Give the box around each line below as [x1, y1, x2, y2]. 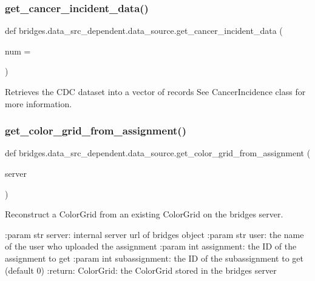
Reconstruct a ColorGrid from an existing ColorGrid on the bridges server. [5, 208, 283, 220]
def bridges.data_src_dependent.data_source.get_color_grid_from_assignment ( [5, 147, 311, 159]
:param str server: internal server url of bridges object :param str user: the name [5, 228, 304, 240]
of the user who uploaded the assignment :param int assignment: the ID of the [5, 240, 297, 253]
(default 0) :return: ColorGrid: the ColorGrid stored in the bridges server [5, 263, 277, 276]
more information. [5, 97, 72, 110]
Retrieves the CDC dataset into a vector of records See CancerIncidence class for [5, 85, 306, 98]
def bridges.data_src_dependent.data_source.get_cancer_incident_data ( [5, 24, 283, 37]
